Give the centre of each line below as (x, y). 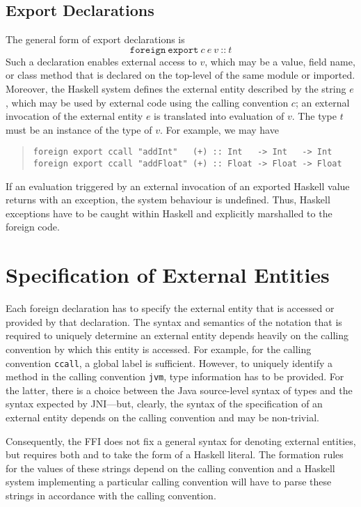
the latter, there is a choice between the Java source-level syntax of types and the (179, 390)
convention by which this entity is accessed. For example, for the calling (159, 349)
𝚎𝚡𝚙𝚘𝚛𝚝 (183, 50)
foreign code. (33, 227)
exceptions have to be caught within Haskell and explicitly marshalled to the (169, 213)
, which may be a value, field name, (280, 61)
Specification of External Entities (168, 275)
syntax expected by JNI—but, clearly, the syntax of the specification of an (164, 404)
